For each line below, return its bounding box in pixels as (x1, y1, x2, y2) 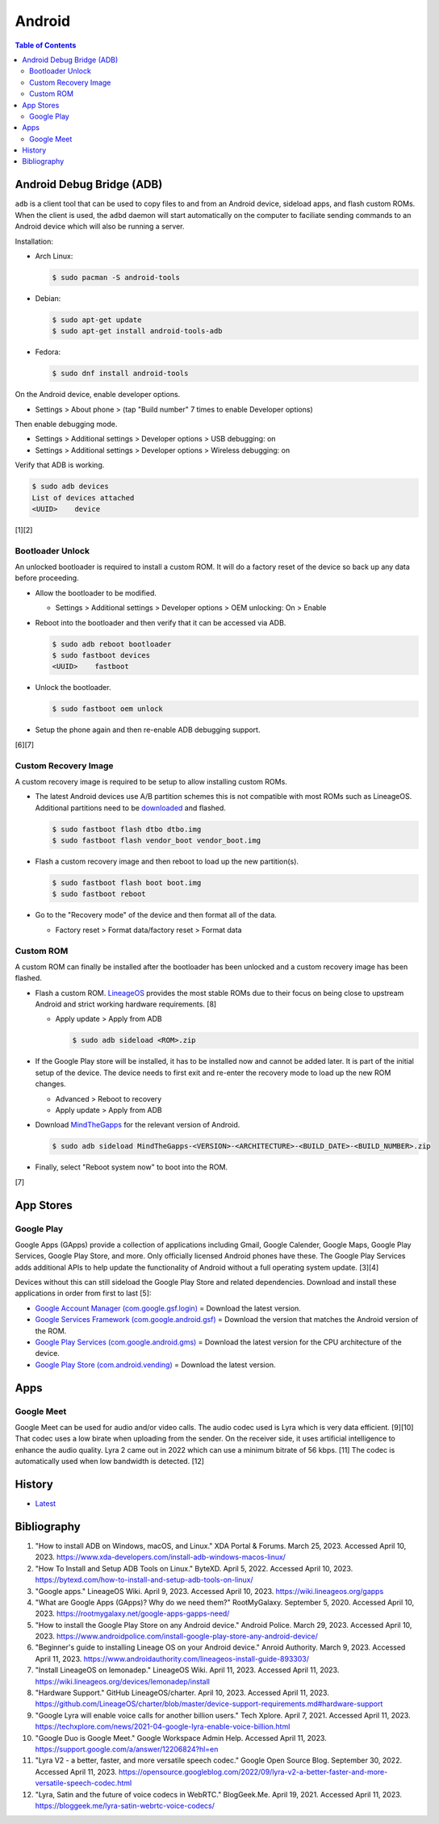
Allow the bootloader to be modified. (35, 588, 157, 597)
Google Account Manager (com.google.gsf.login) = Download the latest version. (35, 1303, 302, 1313)
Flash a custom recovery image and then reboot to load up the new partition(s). (35, 856, 299, 867)
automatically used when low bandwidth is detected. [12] (15, 1457, 205, 1466)
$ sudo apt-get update (52, 315, 142, 324)
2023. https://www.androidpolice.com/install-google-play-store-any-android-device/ (35, 1631, 318, 1642)
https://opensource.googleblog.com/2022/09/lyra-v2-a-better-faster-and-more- (118, 1767, 388, 1776)
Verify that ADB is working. (15, 460, 105, 470)
